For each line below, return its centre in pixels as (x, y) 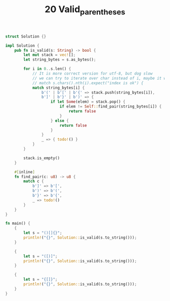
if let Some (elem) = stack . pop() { (88, 102)
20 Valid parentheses (85, 10)
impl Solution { (22, 46)
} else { (60, 121)
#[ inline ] (25, 172)
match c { (34, 181)
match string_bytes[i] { (58, 88)
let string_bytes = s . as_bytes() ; (60, 60)
